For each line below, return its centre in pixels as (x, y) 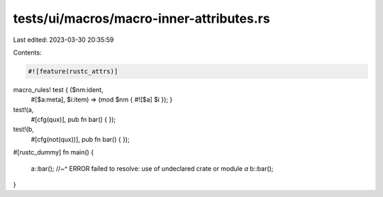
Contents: (27, 52)
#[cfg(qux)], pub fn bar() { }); (73, 120)
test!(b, (24, 129)
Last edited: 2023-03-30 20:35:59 (63, 40)
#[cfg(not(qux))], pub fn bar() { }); (81, 139)
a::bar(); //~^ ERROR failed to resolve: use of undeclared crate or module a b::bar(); (152, 168)
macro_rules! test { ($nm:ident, (58, 89)
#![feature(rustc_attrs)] (73, 71)
